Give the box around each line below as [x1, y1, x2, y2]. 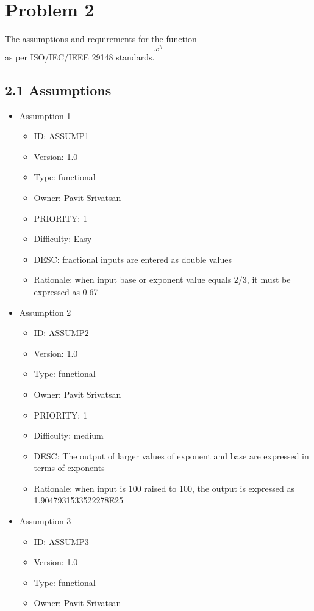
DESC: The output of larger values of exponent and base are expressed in [34, 449, 309, 462]
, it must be [246, 273, 291, 286]
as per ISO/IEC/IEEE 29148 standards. [5, 50, 155, 63]
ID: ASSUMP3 [34, 535, 89, 547]
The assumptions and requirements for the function [5, 32, 197, 45]
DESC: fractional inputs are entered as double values [34, 252, 232, 265]
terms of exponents [34, 461, 105, 474]
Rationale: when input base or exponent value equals [34, 273, 232, 286]
